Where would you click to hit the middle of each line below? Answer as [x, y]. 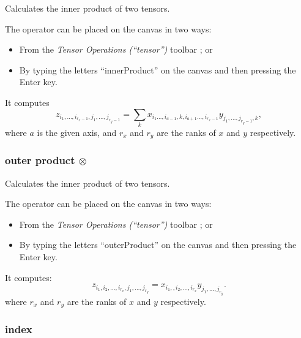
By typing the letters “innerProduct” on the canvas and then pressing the [158, 69]
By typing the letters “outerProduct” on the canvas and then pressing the [158, 245]
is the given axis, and [77, 132]
